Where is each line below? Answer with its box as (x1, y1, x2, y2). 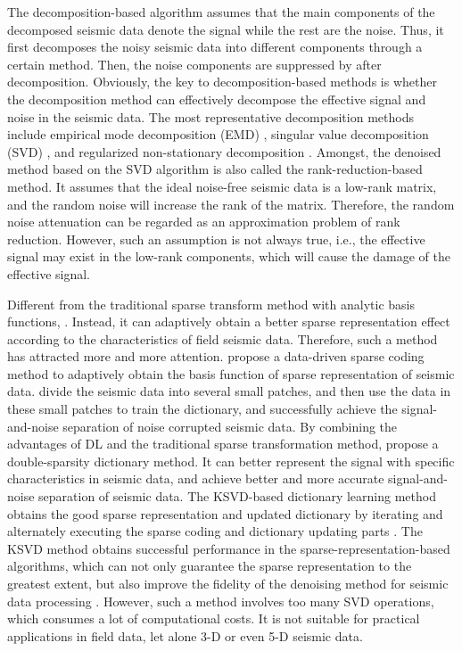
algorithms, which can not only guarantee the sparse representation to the (7, 556, 412, 575)
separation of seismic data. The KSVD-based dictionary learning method (38, 487, 436, 506)
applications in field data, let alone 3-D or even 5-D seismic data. (7, 626, 363, 645)
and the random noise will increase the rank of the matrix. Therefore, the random (7, 194, 455, 213)
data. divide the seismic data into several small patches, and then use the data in (7, 382, 451, 400)
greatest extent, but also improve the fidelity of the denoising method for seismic (7, 574, 449, 592)
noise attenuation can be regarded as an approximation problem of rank (7, 212, 400, 231)
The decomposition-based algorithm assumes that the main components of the (7, 3, 435, 21)
